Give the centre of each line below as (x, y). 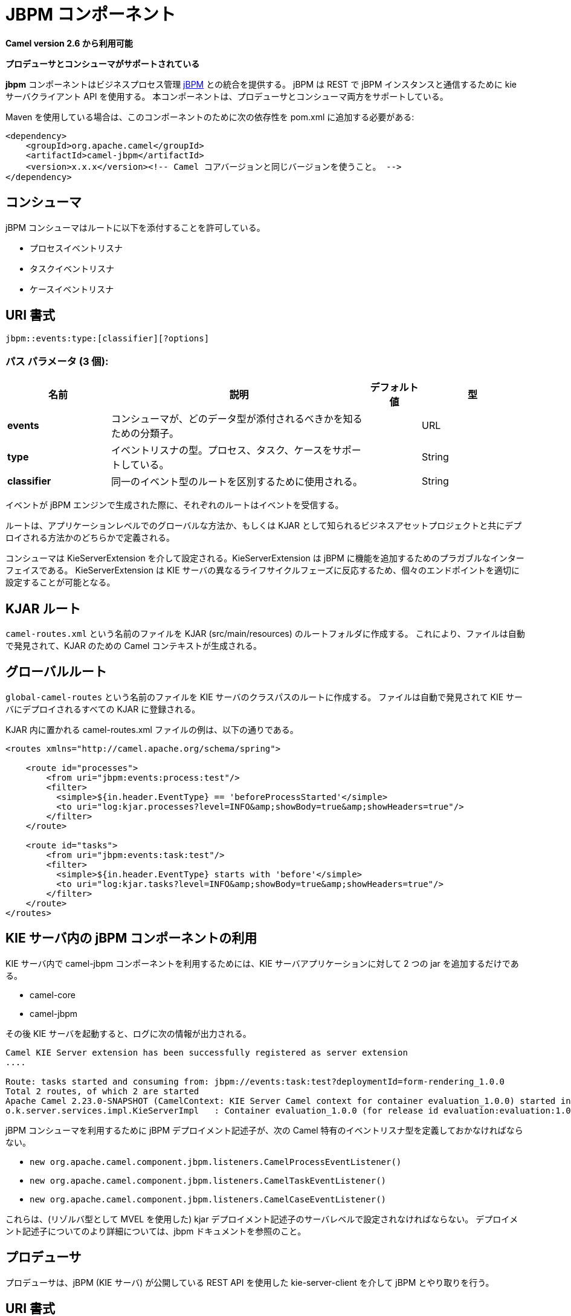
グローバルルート (56, 672)
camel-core (53, 995)
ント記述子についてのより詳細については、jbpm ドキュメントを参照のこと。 (156, 1231)
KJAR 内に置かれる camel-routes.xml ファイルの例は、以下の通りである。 (152, 729)
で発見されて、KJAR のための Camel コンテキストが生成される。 (134, 646)
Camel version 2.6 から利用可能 (69, 43)
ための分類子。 (145, 434)
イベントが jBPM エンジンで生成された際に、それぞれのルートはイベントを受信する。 (175, 505)
